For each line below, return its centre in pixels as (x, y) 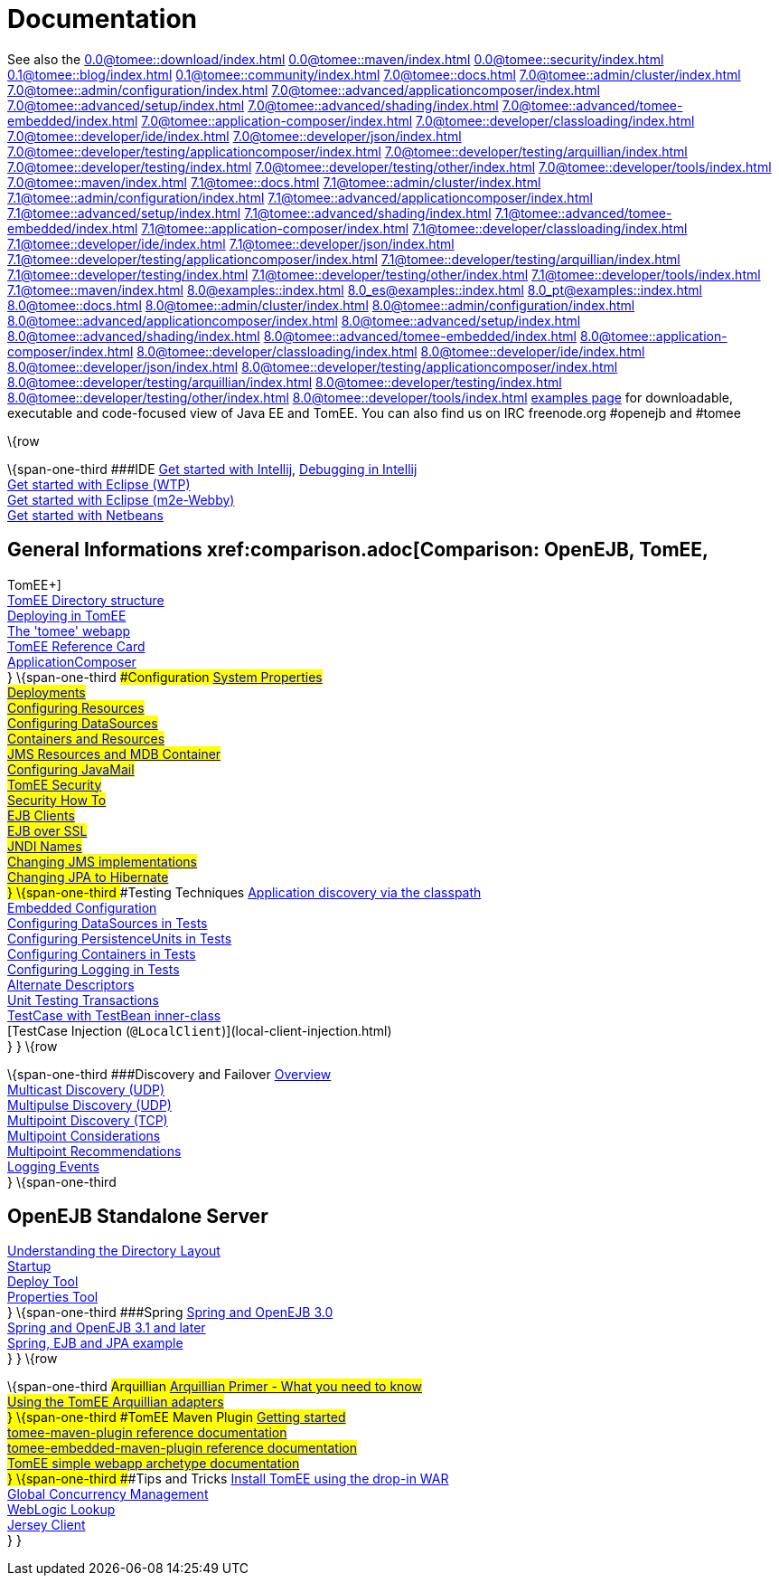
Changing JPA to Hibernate (88, 877)
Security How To (57, 800)
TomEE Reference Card (76, 646)
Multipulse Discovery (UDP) (89, 1104)
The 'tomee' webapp (69, 630)
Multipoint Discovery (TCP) (88, 1120)
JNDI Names (45, 846)
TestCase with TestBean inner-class (114, 1015)
